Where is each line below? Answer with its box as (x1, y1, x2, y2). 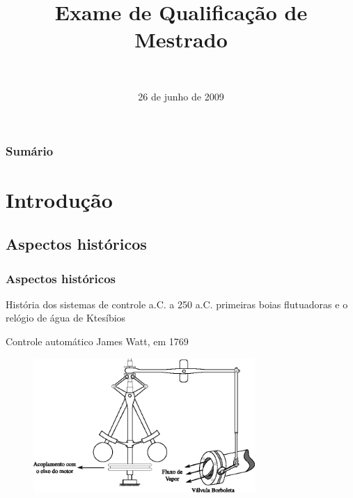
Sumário (6, 142, 54, 159)
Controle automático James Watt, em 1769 (6, 333, 189, 348)
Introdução (6, 185, 113, 213)
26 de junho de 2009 (138, 89, 224, 103)
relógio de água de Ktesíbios (6, 310, 126, 325)
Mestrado (134, 25, 228, 54)
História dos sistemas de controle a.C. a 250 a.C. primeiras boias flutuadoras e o (6, 296, 348, 311)
